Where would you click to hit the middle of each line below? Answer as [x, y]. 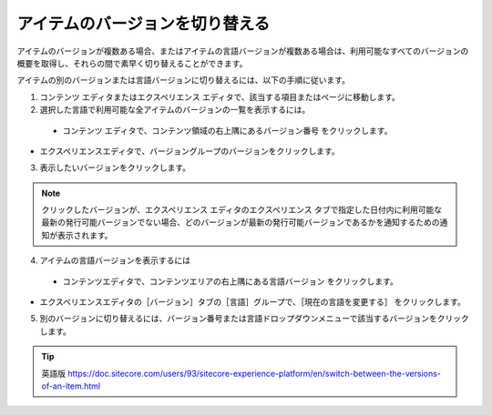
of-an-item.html [71, 386]
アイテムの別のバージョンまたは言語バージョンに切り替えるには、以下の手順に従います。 [184, 80]
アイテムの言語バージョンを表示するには [115, 260]
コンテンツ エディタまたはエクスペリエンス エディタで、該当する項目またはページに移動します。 [220, 96]
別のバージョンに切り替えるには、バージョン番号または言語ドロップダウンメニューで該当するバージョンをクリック [254, 319]
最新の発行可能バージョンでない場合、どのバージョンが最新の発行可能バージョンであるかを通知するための [241, 222]
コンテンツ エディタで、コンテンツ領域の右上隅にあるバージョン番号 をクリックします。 [227, 130]
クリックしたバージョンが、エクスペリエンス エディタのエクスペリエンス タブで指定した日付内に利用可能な [241, 210]
